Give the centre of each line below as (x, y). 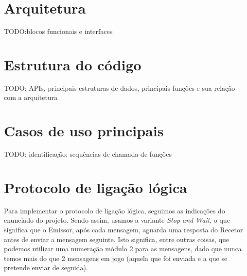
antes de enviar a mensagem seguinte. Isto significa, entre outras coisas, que (117, 239)
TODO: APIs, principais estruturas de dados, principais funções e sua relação (120, 88)
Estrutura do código (73, 64)
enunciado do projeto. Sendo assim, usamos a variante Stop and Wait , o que (117, 220)
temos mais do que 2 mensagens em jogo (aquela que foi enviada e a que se (116, 258)
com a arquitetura (31, 97)
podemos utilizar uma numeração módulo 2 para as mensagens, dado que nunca (123, 249)
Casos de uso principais (84, 131)
